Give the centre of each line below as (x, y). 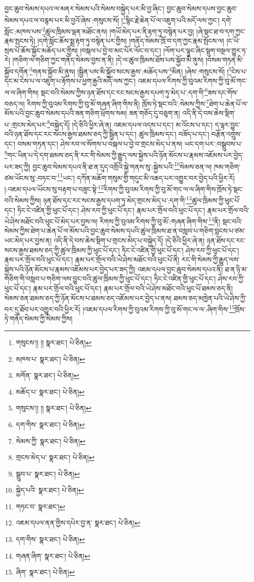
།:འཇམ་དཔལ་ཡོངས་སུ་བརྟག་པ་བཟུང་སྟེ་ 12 (54, 188)
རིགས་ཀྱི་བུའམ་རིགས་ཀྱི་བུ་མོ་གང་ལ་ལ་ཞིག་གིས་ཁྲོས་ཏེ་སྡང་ (173, 189)
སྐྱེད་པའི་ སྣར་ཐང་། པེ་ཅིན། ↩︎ (50, 490)
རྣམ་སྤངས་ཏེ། (20, 41)
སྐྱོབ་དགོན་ (17, 71)
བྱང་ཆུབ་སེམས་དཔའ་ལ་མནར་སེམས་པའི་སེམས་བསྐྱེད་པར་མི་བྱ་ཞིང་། (84, 8)
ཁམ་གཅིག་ (227, 166)
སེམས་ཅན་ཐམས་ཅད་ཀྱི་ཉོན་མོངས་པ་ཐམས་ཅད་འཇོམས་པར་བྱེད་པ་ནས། (88, 298)
